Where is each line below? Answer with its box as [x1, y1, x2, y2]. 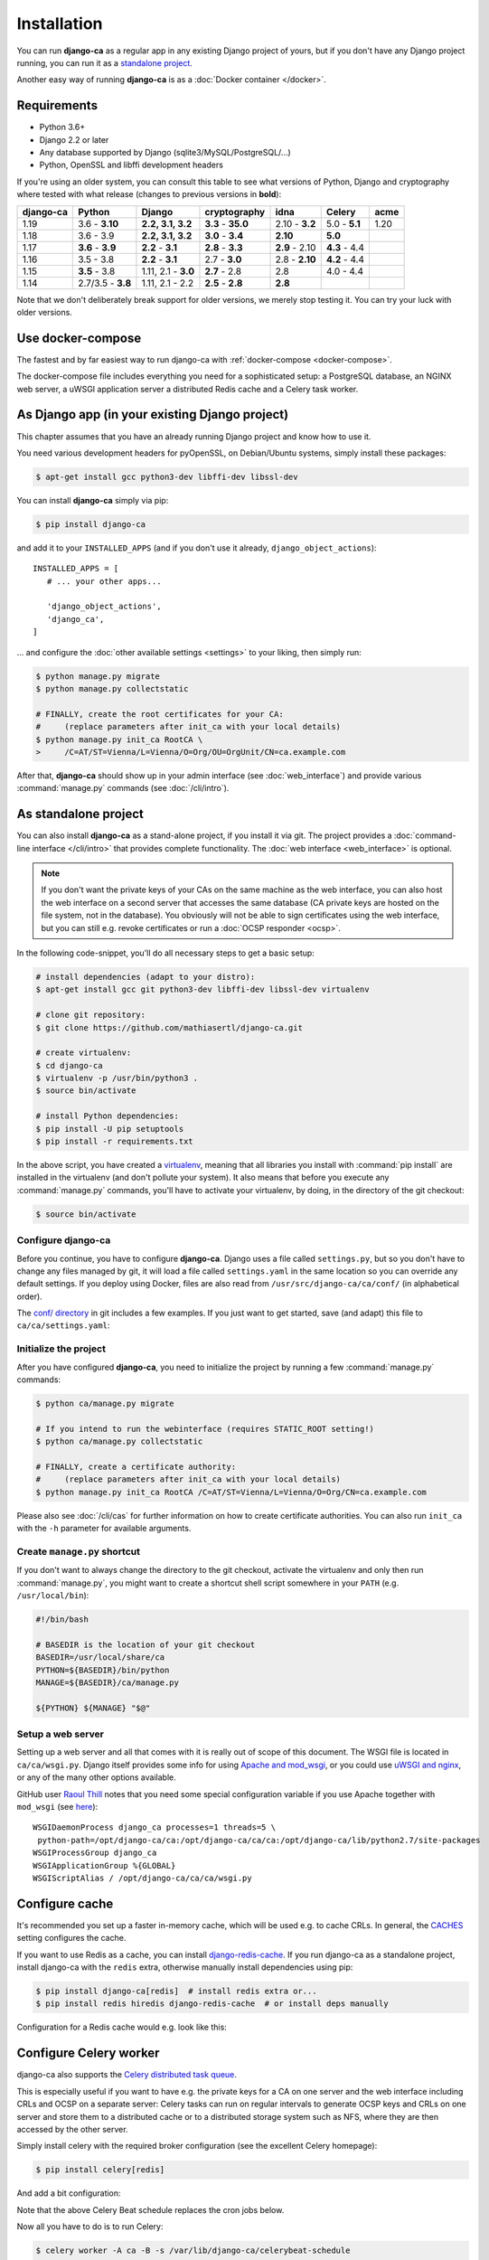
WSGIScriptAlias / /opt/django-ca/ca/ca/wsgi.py [33, 1872, 252, 1883]
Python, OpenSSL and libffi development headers [39, 159, 223, 171]
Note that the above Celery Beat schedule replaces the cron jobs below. [16, 2204, 285, 2215]
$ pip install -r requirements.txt [35, 1136, 193, 1147]
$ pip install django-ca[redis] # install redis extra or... [35, 1986, 317, 1997]
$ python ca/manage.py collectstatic [35, 1436, 203, 1446]
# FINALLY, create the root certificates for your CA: [35, 709, 284, 719]
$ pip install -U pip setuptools [35, 1124, 184, 1134]
